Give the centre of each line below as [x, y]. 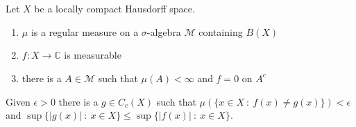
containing [221, 31]
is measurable [93, 55]
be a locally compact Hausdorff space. [115, 9]
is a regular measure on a [85, 31]
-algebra [164, 31]
